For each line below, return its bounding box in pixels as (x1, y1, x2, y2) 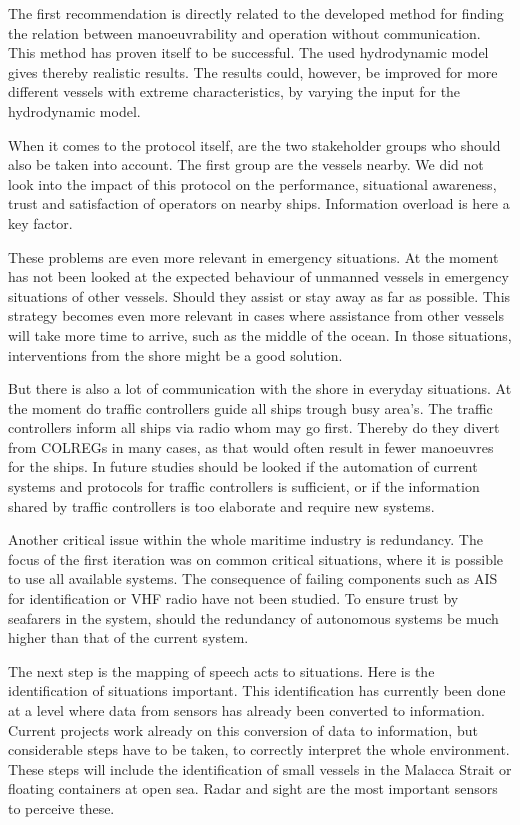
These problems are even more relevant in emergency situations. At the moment (8, 246, 499, 267)
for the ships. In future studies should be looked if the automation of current (8, 456, 478, 477)
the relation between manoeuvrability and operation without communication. (8, 22, 481, 43)
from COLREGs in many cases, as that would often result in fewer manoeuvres (8, 436, 494, 457)
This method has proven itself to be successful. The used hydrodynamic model (8, 42, 489, 63)
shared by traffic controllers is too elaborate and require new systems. (8, 495, 435, 516)
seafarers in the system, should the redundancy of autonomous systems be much (8, 607, 499, 628)
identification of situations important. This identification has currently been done (8, 680, 506, 701)
